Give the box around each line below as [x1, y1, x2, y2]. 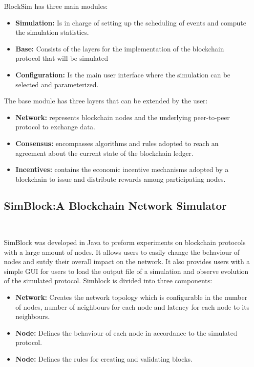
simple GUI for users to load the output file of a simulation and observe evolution [4, 266, 249, 276]
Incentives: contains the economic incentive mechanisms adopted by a [15, 164, 229, 174]
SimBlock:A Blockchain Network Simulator [4, 197, 227, 213]
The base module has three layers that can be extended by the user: [4, 96, 208, 106]
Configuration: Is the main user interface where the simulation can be [15, 69, 231, 79]
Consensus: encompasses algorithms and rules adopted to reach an [15, 138, 219, 148]
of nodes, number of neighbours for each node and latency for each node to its [15, 301, 250, 312]
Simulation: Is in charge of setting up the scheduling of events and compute [15, 17, 246, 27]
